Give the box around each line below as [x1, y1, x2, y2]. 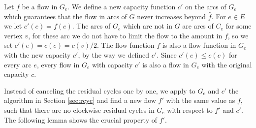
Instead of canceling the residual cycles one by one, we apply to [4, 85, 195, 96]
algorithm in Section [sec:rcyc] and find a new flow [4, 95, 156, 105]
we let [4, 21, 22, 31]
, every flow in [36, 59, 80, 69]
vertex [4, 30, 23, 40]
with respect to [167, 104, 213, 115]
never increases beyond [137, 11, 206, 21]
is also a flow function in [162, 40, 236, 50]
